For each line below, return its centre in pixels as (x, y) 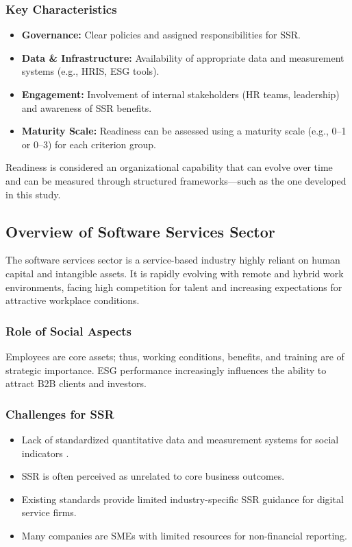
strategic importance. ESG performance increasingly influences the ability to (166, 370)
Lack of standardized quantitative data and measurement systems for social (180, 439)
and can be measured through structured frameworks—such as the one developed (176, 180)
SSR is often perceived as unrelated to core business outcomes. (153, 476)
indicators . (45, 453)
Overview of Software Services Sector (140, 231)
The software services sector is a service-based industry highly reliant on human (173, 260)
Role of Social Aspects (68, 330)
